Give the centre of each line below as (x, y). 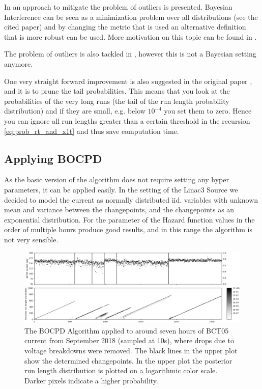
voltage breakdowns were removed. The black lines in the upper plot (131, 351)
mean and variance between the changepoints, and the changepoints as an (119, 210)
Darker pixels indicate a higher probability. (91, 380)
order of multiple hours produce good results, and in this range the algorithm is (128, 229)
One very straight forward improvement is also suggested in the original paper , (128, 81)
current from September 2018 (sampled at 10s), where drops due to (129, 340)
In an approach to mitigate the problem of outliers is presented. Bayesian (118, 7)
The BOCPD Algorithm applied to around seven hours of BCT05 (127, 330)
